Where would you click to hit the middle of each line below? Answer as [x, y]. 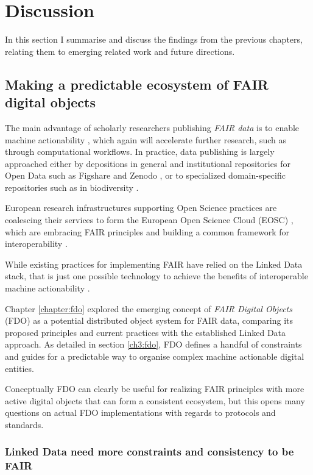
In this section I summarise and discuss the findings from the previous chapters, [154, 39]
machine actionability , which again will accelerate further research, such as [146, 139]
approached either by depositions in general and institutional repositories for [148, 163]
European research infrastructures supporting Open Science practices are [141, 208]
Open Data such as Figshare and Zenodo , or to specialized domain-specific [145, 175]
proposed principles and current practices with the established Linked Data [146, 332]
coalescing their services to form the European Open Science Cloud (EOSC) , [149, 220]
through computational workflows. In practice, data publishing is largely [140, 152]
